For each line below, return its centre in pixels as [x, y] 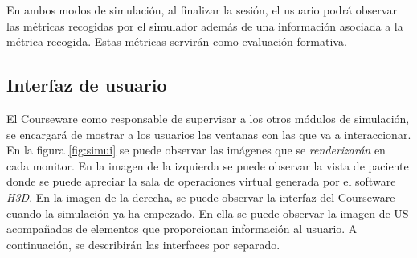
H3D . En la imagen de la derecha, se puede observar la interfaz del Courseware [201, 197]
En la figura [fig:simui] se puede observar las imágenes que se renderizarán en [196, 150]
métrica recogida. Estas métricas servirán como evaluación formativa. [177, 41]
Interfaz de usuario [87, 85]
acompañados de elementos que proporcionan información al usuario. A [182, 229]
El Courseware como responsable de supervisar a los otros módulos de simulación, [208, 118]
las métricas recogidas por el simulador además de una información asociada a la [205, 25]
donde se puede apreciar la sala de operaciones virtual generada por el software [201, 181]
